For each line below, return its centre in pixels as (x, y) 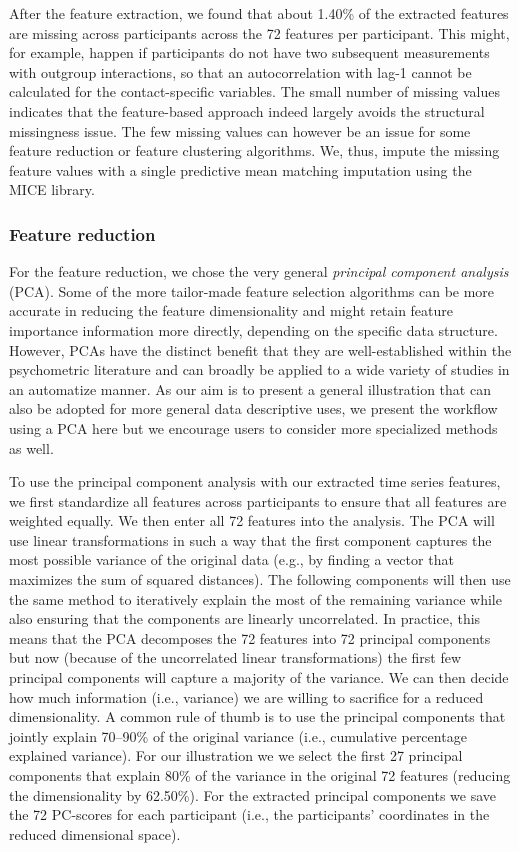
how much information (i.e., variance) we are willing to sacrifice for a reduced (246, 696)
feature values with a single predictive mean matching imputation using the (240, 169)
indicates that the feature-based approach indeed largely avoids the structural (247, 110)
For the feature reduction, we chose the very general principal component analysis (259, 271)
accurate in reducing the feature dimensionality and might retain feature (231, 310)
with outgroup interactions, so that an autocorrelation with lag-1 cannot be (240, 71)
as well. (31, 447)
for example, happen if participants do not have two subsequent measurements (249, 52)
